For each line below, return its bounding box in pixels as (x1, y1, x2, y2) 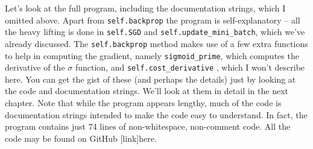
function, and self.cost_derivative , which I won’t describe (75, 61, 305, 74)
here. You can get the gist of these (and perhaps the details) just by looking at (5, 72, 296, 85)
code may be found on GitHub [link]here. (5, 132, 157, 144)
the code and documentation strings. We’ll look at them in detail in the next (5, 84, 288, 97)
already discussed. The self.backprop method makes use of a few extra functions (5, 37, 308, 49)
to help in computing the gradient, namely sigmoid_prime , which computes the (5, 49, 299, 62)
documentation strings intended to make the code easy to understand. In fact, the (5, 108, 308, 121)
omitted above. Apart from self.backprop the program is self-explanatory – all (5, 13, 300, 26)
